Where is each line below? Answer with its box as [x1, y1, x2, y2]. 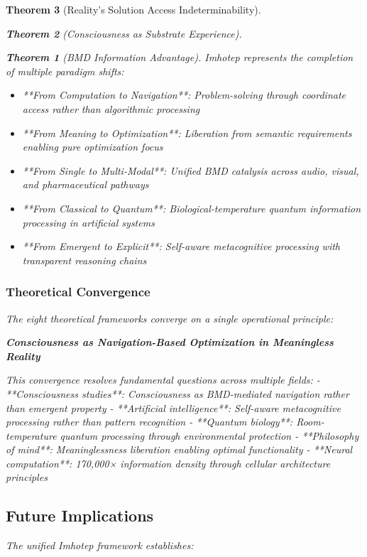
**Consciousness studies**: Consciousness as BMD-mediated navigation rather [6, 386, 349, 401]
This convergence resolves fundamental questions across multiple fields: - [6, 372, 320, 387]
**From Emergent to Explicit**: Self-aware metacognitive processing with [22, 239, 340, 254]
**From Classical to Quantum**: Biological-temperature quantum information [22, 200, 361, 215]
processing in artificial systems [22, 215, 155, 229]
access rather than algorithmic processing [22, 101, 200, 116]
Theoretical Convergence [6, 283, 150, 301]
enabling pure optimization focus [22, 139, 163, 154]
